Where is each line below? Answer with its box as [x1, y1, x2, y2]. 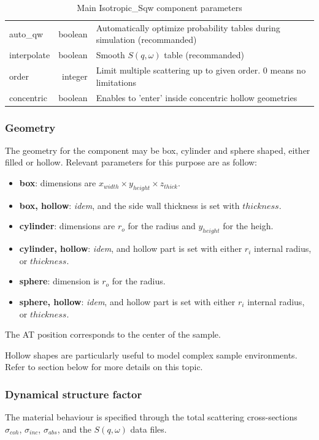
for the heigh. [223, 219, 274, 232]
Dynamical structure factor [5, 386, 142, 401]
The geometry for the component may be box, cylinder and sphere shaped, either [5, 143, 310, 156]
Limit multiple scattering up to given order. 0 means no [96, 64, 306, 77]
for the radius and [128, 219, 196, 232]
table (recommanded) [164, 48, 245, 61]
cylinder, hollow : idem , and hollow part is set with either [19, 242, 242, 255]
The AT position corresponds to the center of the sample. [5, 328, 221, 341]
